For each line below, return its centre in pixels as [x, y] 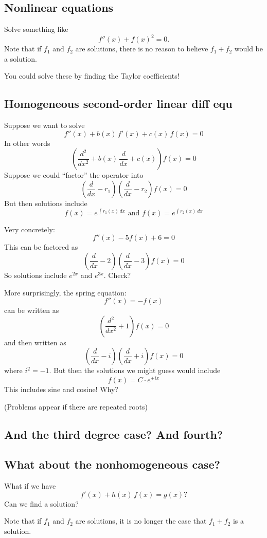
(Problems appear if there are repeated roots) [76, 406]
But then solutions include [46, 203]
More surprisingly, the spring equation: [65, 292]
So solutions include [35, 275]
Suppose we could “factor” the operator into [74, 175]
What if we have [30, 486]
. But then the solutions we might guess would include [135, 370]
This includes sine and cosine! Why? [61, 389]
